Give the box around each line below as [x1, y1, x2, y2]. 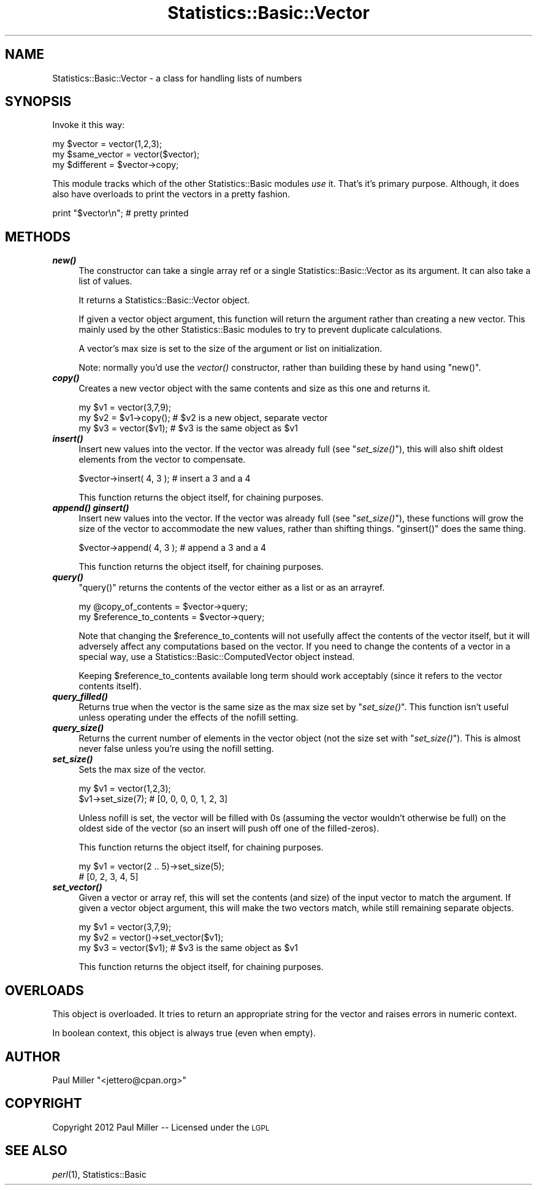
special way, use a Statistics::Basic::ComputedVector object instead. [78, 651, 355, 662]
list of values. [78, 276, 132, 287]
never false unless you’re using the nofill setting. [78, 743, 274, 754]
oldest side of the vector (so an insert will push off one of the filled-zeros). [78, 823, 379, 834]
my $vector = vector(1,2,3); [52, 138, 162, 150]
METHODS [5, 229, 71, 244]
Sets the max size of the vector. [78, 764, 206, 775]
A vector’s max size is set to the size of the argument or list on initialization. [78, 343, 383, 354]
